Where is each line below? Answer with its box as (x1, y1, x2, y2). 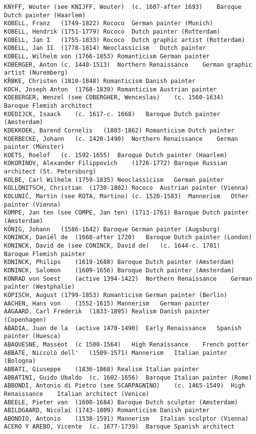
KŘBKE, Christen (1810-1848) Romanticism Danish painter (4, 77, 196, 85)
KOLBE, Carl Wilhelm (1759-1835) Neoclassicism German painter (4, 176, 224, 183)
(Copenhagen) (4, 316, 47, 323)
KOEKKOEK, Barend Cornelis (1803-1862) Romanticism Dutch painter (4, 127, 235, 134)
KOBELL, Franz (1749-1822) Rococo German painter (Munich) (4, 20, 213, 27)
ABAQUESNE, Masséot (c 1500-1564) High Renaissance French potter (4, 341, 249, 348)
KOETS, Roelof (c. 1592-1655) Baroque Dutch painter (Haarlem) (4, 151, 228, 159)
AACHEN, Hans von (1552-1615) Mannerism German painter (4, 300, 210, 307)
